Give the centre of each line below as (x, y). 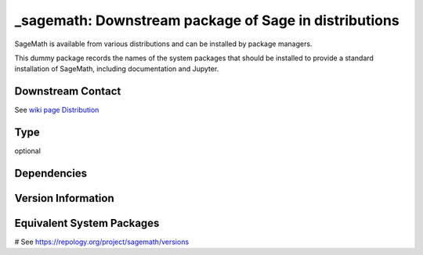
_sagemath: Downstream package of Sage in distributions (207, 20)
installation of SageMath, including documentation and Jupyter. (117, 69)
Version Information (64, 198)
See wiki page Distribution (57, 110)
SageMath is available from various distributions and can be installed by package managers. (163, 44)
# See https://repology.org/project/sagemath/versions (102, 242)
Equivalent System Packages (87, 223)
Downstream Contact (68, 91)
